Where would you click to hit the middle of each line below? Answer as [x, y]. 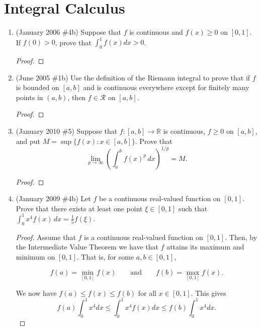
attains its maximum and [205, 247]
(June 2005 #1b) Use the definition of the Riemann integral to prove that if [133, 77]
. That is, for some [105, 256]
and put [28, 141]
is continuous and [156, 32]
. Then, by [241, 237]
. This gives [208, 293]
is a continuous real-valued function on [144, 237]
